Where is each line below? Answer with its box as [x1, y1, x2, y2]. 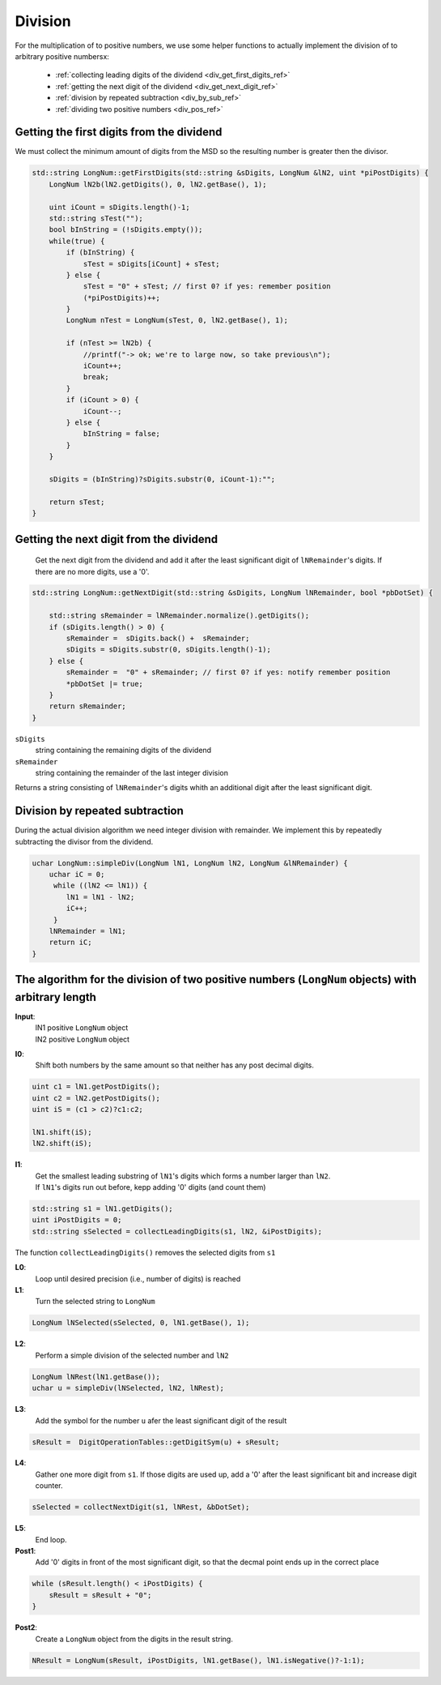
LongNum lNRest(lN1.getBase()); [32, 1372, 161, 1381]
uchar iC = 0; [49, 870, 105, 879]
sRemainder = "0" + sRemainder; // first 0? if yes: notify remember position [66, 668, 391, 677]
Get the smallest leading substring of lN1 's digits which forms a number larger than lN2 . [35, 1171, 331, 1181]
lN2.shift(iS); [32, 1139, 92, 1148]
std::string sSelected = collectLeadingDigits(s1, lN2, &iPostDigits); [32, 1226, 323, 1236]
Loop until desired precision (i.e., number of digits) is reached [35, 1273, 241, 1284]
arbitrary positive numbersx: [15, 51, 109, 61]
